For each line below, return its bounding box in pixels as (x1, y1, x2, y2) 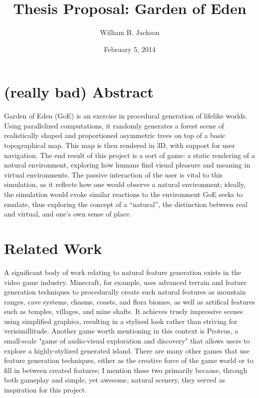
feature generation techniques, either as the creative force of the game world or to (4, 355, 254, 365)
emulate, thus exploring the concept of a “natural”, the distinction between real (4, 198, 248, 209)
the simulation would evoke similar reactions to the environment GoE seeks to (4, 189, 243, 199)
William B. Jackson (100, 27, 160, 37)
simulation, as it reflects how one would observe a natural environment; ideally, (4, 179, 246, 189)
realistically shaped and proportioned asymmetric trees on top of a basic (4, 130, 226, 140)
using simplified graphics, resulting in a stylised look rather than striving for (4, 315, 238, 326)
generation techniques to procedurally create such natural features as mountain (4, 286, 246, 297)
